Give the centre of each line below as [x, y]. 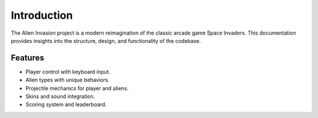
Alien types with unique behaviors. [68, 80]
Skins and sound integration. [60, 96]
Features [27, 58]
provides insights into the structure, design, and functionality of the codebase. [106, 41]
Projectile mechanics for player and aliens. [77, 88]
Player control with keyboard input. [68, 72]
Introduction [42, 15]
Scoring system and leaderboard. [66, 104]
